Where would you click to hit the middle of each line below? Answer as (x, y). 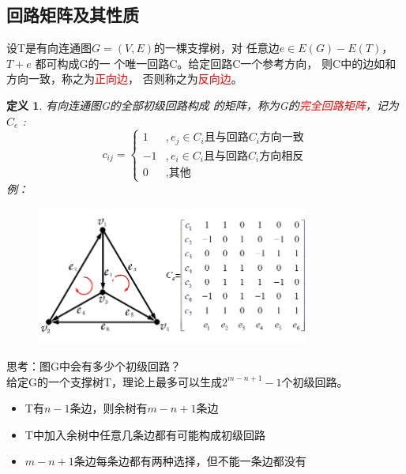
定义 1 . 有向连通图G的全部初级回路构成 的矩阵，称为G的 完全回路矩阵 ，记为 (203, 105)
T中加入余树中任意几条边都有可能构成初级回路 (145, 434)
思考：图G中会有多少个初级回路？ (94, 365)
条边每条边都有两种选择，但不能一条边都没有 (190, 461)
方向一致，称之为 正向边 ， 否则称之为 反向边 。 (124, 79)
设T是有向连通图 (49, 48)
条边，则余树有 (109, 408)
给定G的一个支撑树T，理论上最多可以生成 (115, 381)
